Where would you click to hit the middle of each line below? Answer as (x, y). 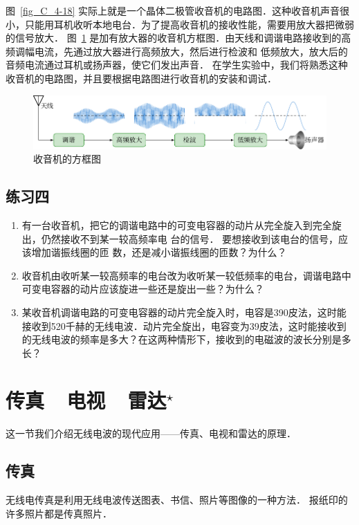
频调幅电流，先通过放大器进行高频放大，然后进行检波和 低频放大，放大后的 (177, 51)
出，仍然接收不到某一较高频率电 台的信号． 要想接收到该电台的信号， (180, 238)
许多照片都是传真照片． (59, 513)
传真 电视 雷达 (86, 400)
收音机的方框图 (67, 159)
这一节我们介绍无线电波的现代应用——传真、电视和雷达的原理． (151, 433)
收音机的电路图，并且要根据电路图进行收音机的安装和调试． (141, 78)
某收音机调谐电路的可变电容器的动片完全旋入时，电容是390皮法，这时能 (184, 312)
